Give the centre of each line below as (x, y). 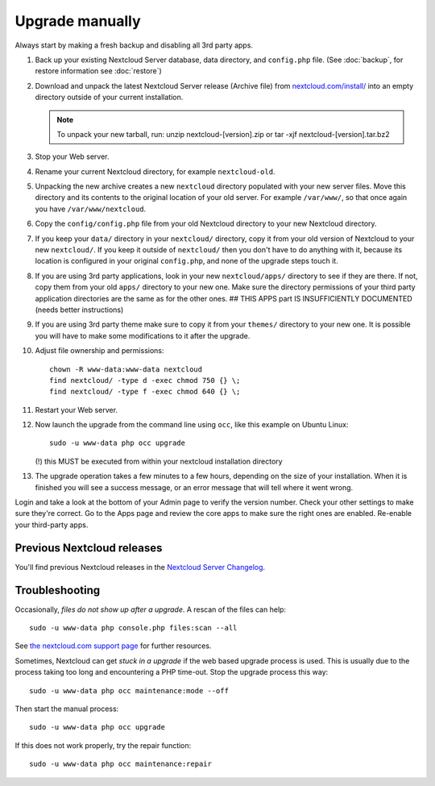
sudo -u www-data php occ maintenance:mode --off (129, 690)
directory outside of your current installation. (109, 98)
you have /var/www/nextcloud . (91, 209)
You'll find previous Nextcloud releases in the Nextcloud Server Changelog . (140, 567)
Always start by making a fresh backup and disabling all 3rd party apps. (134, 45)
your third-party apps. (52, 525)
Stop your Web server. (72, 156)
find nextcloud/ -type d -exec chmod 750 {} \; (145, 380)
